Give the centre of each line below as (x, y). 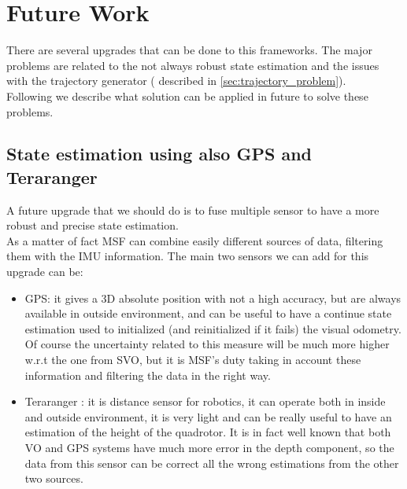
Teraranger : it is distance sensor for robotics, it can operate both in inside (205, 401)
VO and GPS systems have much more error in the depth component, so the (209, 447)
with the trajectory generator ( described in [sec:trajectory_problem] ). (176, 81)
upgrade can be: (45, 272)
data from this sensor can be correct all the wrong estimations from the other (212, 463)
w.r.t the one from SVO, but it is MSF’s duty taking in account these (193, 360)
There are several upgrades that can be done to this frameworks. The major (189, 50)
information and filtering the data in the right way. (148, 375)
